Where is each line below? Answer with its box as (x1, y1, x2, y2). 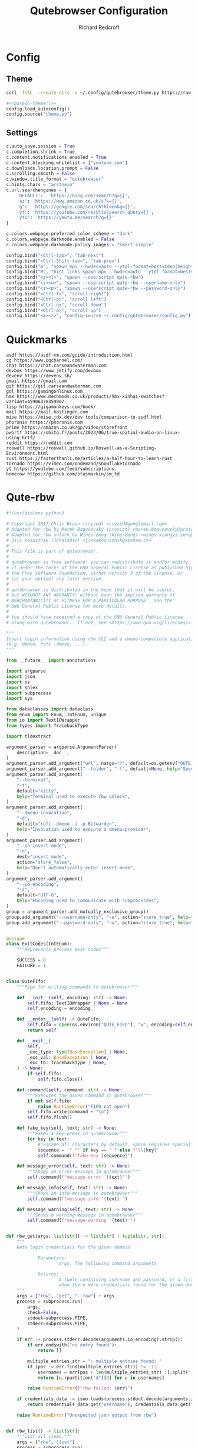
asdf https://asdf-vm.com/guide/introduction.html (6, 353, 133, 358)
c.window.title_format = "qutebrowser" (6, 176, 104, 182)
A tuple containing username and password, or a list (58, 1277, 194, 1283)
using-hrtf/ (6, 435, 35, 441)
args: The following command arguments (58, 1260, 157, 1266)
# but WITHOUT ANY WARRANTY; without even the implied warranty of (6, 592, 176, 598)
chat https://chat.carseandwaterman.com (6, 363, 107, 368)
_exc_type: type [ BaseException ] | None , (27, 1049, 128, 1055)
